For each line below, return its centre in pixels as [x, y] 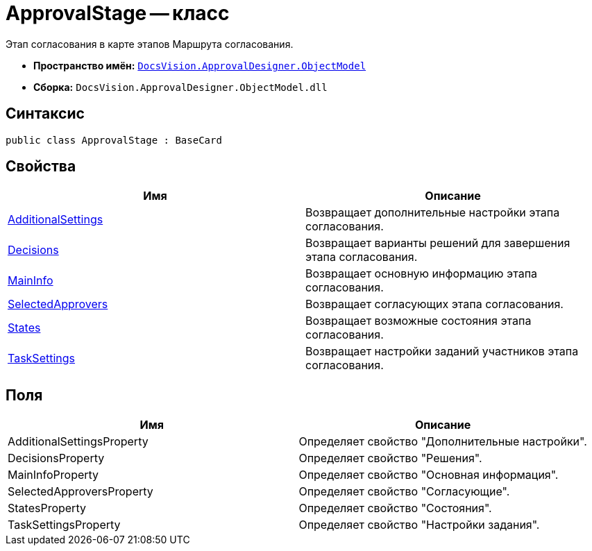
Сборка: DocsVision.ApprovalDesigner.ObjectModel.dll [180, 87]
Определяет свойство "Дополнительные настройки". [443, 442]
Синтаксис [45, 114]
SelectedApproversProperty [81, 492]
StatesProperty [47, 508]
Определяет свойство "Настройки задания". [419, 525]
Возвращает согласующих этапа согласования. [434, 304]
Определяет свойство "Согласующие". [404, 492]
